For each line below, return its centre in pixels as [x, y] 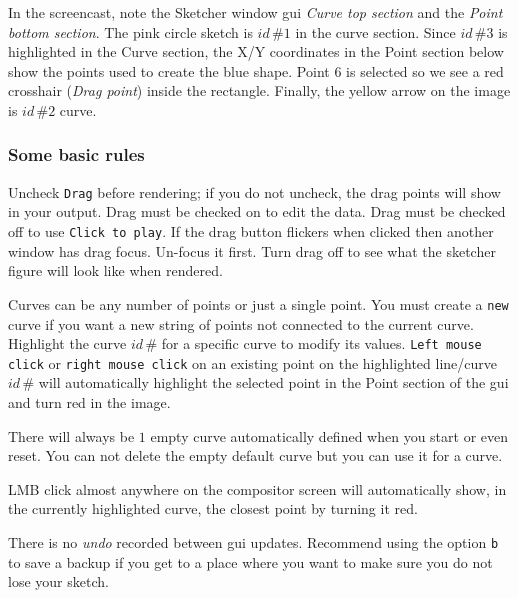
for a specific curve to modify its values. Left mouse [321, 343]
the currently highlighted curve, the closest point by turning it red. [213, 508]
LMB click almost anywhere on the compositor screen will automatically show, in [257, 488]
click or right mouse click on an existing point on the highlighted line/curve [253, 362]
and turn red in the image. [89, 402]
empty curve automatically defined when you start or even [329, 435]
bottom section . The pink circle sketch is [130, 31]
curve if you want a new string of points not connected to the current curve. [241, 323]
